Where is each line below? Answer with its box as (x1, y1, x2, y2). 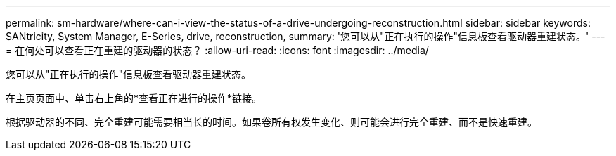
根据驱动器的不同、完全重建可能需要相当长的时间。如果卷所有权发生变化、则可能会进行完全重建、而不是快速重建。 (6, 116, 537, 128)
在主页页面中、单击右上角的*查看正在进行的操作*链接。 (6, 92, 262, 104)
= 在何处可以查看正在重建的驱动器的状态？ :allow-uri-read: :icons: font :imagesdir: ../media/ (6, 44, 429, 56)
